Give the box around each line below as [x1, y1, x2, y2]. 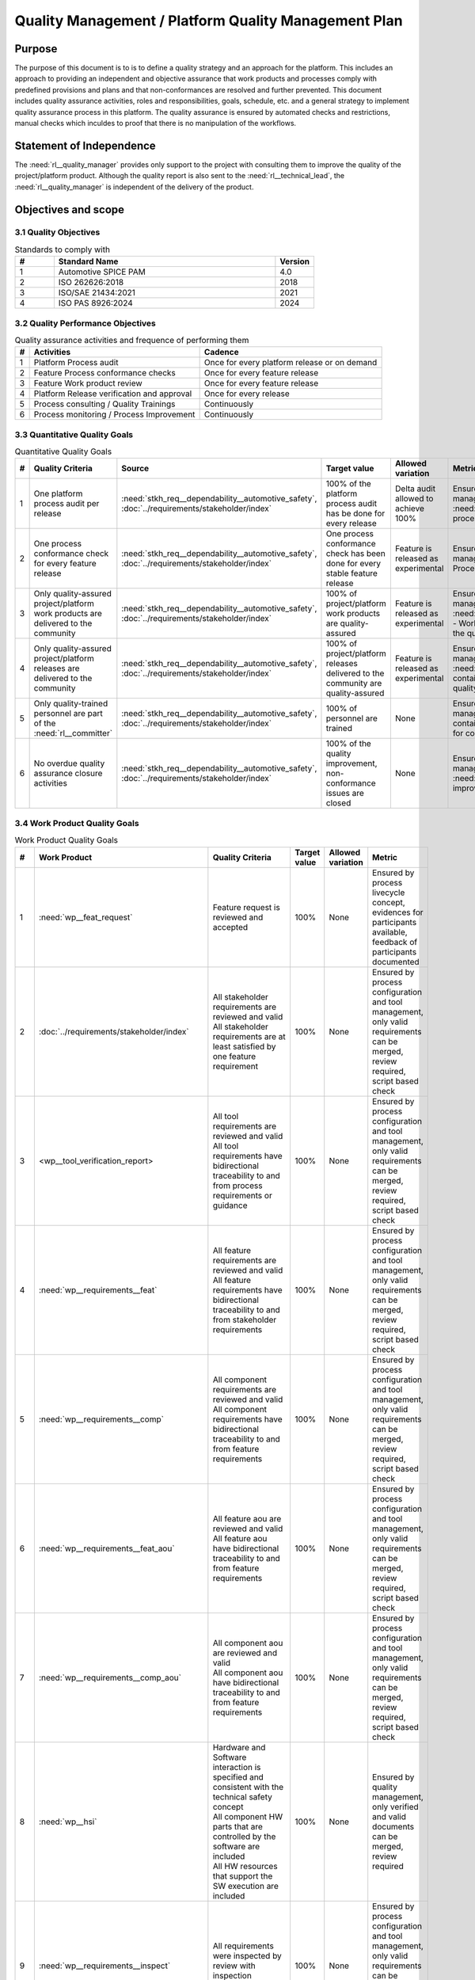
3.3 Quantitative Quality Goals [14, 428, 134, 440]
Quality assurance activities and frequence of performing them [14, 335, 249, 346]
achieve [394, 503, 425, 514]
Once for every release [203, 388, 291, 399]
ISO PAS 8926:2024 [58, 298, 134, 309]
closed [325, 798, 351, 809]
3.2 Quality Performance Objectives [14, 318, 156, 329]
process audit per [33, 498, 100, 509]
